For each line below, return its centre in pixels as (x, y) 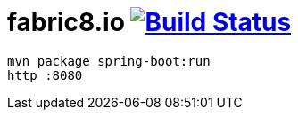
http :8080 (45, 75)
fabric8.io (66, 22)
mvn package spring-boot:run (109, 61)
